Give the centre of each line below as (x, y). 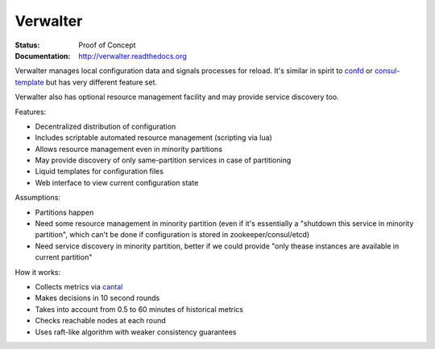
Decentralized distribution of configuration (106, 126)
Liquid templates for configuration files (99, 171)
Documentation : (43, 55)
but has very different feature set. (101, 82)
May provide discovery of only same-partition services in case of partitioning (163, 160)
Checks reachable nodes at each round (101, 321)
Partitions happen (64, 212)
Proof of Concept (107, 45)
